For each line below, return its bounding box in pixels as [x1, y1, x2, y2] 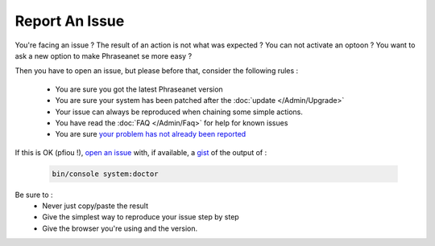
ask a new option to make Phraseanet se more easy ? [14, 51, 193, 60]
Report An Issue [14, 12, 125, 30]
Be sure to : [14, 190, 53, 199]
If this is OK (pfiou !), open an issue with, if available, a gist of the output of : [14, 147, 267, 157]
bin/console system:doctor [52, 169, 159, 178]
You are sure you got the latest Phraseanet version [55, 84, 223, 94]
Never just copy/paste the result [42, 201, 149, 211]
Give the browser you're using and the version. [42, 223, 198, 233]
